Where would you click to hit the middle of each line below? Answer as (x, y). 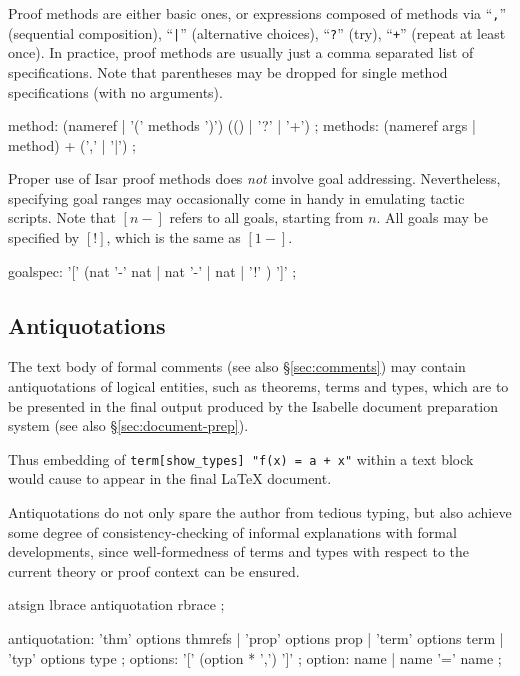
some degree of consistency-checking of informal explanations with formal (232, 531)
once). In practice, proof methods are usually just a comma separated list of (241, 52)
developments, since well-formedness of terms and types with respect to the (239, 551)
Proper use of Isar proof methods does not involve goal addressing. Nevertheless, (254, 178)
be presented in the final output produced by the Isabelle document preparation (253, 405)
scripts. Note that (62, 217)
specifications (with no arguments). (115, 91)
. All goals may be (432, 217)
